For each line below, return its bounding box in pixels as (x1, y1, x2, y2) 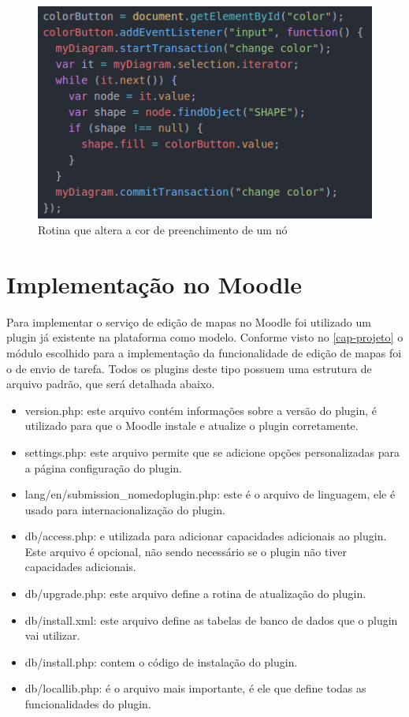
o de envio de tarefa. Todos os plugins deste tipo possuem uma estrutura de (6, 360, 372, 376)
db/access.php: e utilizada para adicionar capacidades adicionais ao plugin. (24, 528, 387, 544)
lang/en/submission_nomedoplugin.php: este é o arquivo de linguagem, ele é (24, 486, 396, 502)
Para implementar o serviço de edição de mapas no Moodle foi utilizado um (6, 313, 371, 330)
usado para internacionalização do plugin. (24, 501, 225, 517)
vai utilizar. (24, 627, 80, 644)
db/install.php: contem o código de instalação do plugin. (24, 653, 298, 670)
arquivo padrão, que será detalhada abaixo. (6, 375, 215, 392)
